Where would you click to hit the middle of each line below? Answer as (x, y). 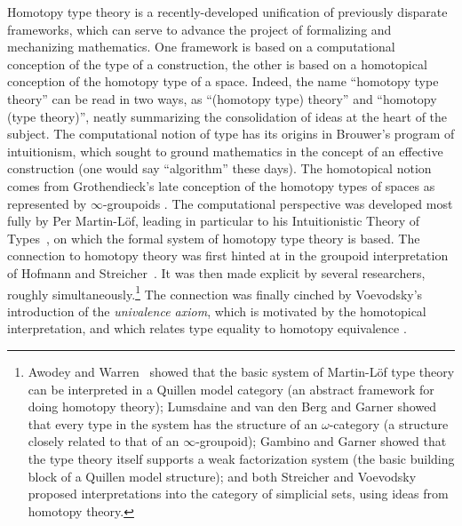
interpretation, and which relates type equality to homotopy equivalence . (207, 328)
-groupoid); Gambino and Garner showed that (321, 441)
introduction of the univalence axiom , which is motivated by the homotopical (217, 311)
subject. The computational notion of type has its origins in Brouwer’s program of (231, 134)
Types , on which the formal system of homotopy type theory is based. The (214, 238)
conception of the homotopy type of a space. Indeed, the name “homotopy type (223, 81)
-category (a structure (389, 423)
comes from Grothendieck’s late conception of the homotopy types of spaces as (221, 185)
